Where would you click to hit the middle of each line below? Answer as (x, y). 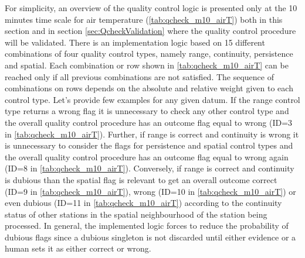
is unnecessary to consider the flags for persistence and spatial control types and (149, 145)
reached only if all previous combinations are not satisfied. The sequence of (139, 76)
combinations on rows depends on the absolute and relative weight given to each (149, 88)
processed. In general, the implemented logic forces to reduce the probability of (147, 226)
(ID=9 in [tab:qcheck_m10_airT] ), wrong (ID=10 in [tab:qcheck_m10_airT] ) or (150, 191)
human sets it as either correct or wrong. (78, 248)
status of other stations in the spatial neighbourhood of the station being (136, 214)
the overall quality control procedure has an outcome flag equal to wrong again (147, 156)
